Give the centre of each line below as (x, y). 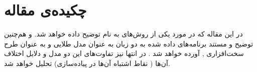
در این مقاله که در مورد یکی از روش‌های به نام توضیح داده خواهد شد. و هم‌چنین (123, 34)
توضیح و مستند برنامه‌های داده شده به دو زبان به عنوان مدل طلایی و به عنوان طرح (129, 43)
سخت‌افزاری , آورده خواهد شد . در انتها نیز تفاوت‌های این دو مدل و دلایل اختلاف (124, 53)
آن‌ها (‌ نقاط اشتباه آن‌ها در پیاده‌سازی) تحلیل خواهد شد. (87, 63)
